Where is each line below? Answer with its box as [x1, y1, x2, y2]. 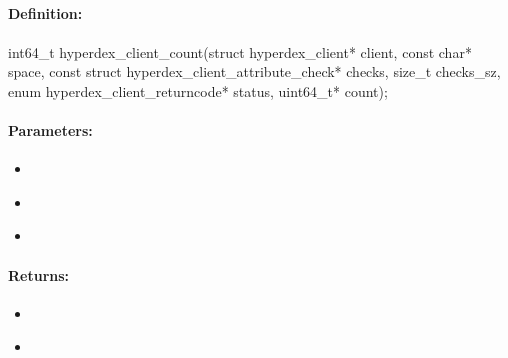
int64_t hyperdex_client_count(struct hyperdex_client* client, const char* [8, 41, 472, 62]
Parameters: [8, 119, 93, 140]
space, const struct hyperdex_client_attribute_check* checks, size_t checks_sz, [8, 61, 501, 82]
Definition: [8, 3, 83, 24]
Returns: [8, 264, 70, 285]
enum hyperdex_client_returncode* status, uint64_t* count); [8, 80, 388, 101]
